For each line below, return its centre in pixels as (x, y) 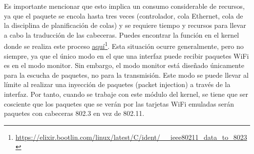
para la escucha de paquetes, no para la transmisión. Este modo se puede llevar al (126, 75)
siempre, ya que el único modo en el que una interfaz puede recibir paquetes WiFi (127, 55)
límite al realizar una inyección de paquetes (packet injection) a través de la (117, 84)
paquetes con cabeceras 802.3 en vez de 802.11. (74, 113)
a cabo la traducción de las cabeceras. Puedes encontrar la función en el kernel (122, 34)
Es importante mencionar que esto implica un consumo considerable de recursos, (124, 6)
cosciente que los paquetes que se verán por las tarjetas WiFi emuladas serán (119, 103)
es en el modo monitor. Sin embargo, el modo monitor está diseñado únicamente (124, 65)
